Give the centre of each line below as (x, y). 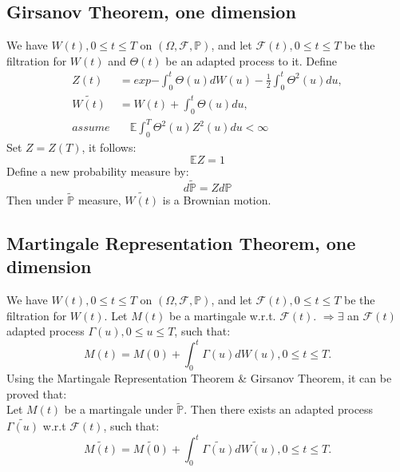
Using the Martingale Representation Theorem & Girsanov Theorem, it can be (199, 377)
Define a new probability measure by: (98, 171)
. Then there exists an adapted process (279, 409)
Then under (35, 199)
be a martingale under (119, 409)
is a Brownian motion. (217, 199)
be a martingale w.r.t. (223, 315)
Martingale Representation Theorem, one (181, 242)
